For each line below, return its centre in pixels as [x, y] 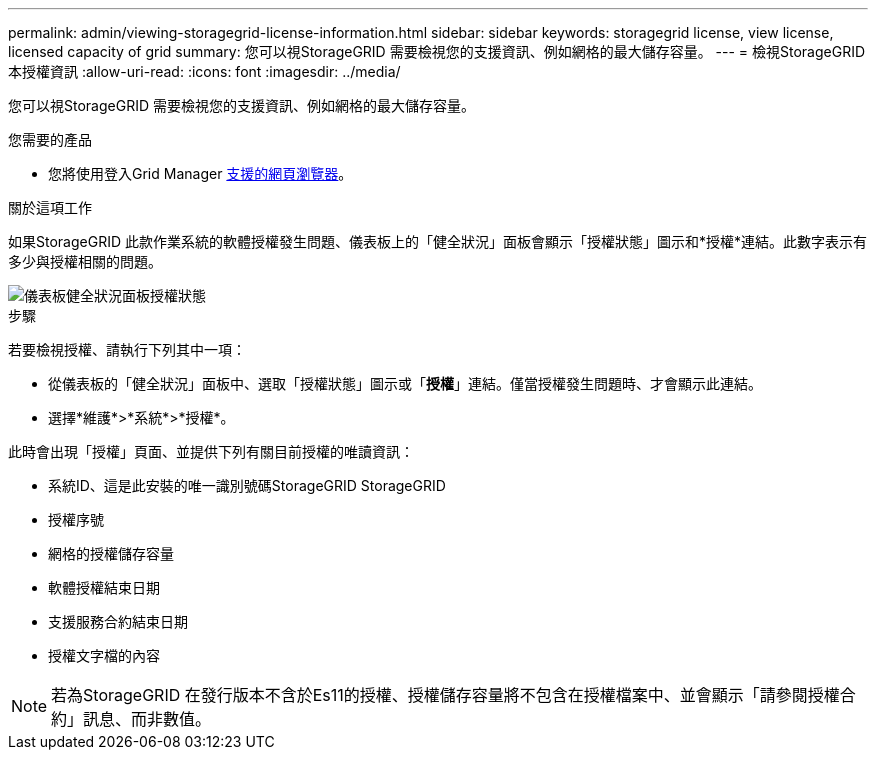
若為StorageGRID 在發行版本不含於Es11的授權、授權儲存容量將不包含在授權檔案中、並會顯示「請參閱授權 [445, 695]
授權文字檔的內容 [104, 655]
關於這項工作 [50, 207]
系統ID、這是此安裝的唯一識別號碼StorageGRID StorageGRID [247, 485]
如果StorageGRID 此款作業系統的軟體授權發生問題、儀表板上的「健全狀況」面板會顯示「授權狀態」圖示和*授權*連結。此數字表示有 [437, 241]
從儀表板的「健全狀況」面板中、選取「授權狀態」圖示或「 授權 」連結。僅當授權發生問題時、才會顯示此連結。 [405, 383]
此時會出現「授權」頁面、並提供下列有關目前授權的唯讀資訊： [211, 451]
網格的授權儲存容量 [111, 553]
